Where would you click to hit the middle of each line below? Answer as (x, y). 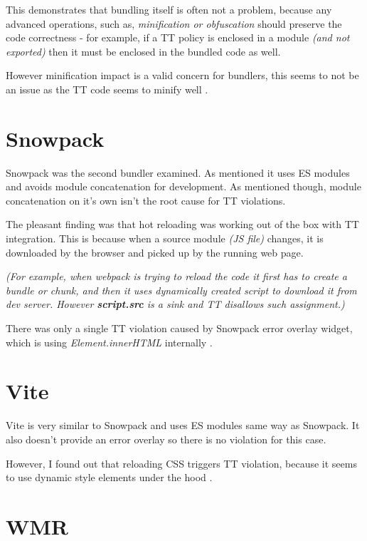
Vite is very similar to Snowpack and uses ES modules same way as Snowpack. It (183, 425)
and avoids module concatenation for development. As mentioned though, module (183, 186)
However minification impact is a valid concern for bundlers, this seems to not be (182, 75)
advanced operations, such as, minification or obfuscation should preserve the (174, 23)
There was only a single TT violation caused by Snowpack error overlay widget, (179, 328)
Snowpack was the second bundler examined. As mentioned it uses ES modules (178, 172)
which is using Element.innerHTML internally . (109, 342)
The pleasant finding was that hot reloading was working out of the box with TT (182, 224)
